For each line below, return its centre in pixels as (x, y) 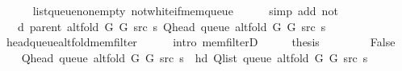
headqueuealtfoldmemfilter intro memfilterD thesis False (201, 42)
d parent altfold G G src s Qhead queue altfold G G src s (172, 26)
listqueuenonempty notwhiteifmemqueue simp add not (185, 10)
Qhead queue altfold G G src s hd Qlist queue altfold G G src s (195, 57)
